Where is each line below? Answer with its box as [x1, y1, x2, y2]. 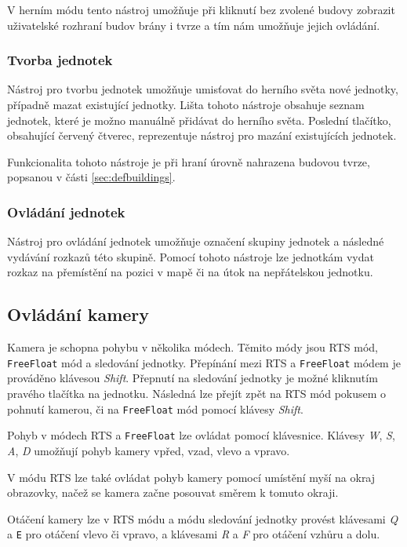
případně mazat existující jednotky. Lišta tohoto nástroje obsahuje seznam [7, 97, 365, 112]
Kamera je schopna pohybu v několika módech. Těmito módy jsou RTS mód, [7, 339, 378, 356]
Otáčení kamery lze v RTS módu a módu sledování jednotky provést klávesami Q [7, 510, 398, 527]
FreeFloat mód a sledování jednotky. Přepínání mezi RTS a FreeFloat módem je [7, 354, 401, 370]
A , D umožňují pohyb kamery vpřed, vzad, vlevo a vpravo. [7, 442, 290, 458]
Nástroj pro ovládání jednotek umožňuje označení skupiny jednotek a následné [7, 233, 384, 250]
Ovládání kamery [7, 302, 150, 326]
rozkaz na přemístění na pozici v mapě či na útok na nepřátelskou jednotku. [7, 264, 373, 280]
